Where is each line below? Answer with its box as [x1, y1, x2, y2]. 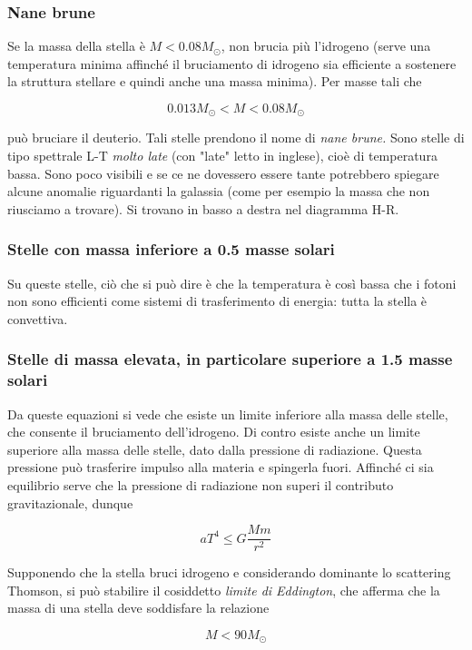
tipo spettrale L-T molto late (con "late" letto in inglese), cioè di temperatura [7, 146, 438, 165]
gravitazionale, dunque [7, 493, 133, 512]
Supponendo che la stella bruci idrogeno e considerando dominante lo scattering [7, 563, 451, 582]
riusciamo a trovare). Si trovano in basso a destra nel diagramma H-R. [7, 199, 399, 218]
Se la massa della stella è [7, 36, 145, 55]
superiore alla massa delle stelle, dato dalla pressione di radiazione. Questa [7, 439, 422, 458]
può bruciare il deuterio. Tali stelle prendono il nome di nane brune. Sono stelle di [7, 128, 465, 147]
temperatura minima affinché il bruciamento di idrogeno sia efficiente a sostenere [7, 54, 457, 73]
